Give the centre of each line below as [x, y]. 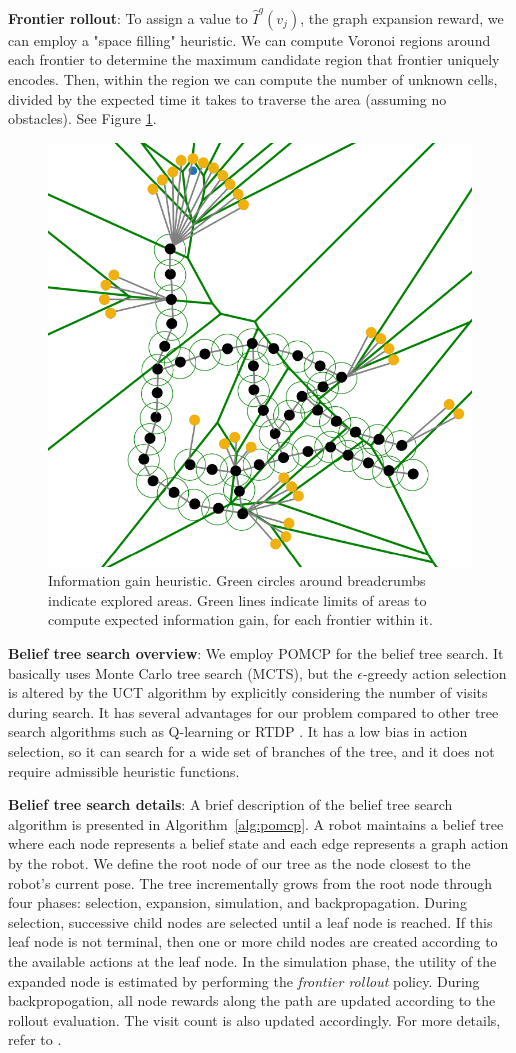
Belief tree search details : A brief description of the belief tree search [230, 804]
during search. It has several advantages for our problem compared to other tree [253, 711]
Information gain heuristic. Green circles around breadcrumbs [237, 580]
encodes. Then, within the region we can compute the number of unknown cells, [253, 78]
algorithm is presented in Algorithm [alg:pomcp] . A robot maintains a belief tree [256, 823]
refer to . [35, 1039]
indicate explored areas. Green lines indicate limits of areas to [237, 599]
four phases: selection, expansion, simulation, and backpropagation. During [237, 902]
